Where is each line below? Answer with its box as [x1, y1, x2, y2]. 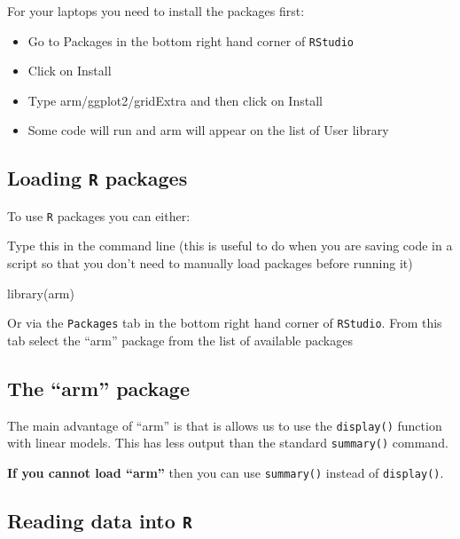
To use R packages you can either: [7, 206, 191, 225]
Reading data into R [7, 507, 192, 535]
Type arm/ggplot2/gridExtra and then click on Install [27, 91, 323, 109]
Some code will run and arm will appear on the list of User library [27, 121, 389, 139]
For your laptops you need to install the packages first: [7, 2, 305, 20]
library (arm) [7, 283, 74, 302]
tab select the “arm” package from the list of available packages [7, 330, 353, 349]
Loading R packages [7, 164, 188, 192]
